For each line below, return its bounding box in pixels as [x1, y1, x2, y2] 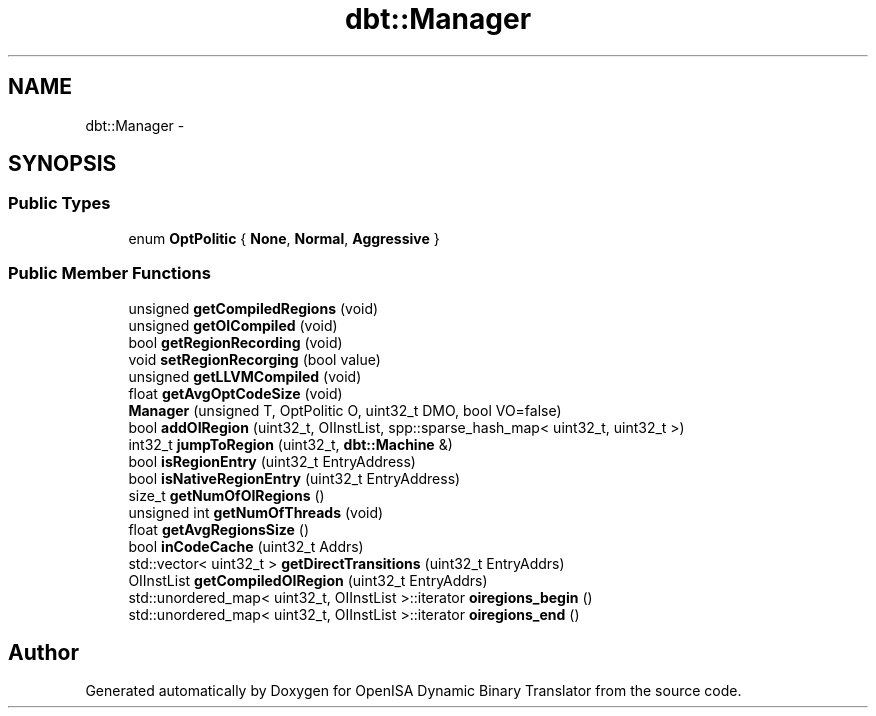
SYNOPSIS [8, 151, 117, 177]
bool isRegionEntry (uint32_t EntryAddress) [128, 452, 416, 470]
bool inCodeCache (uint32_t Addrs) [128, 537, 364, 555]
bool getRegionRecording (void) [128, 333, 343, 351]
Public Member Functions [8, 263, 211, 284]
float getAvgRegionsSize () [128, 520, 310, 538]
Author [8, 639, 79, 665]
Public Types [8, 193, 111, 214]
